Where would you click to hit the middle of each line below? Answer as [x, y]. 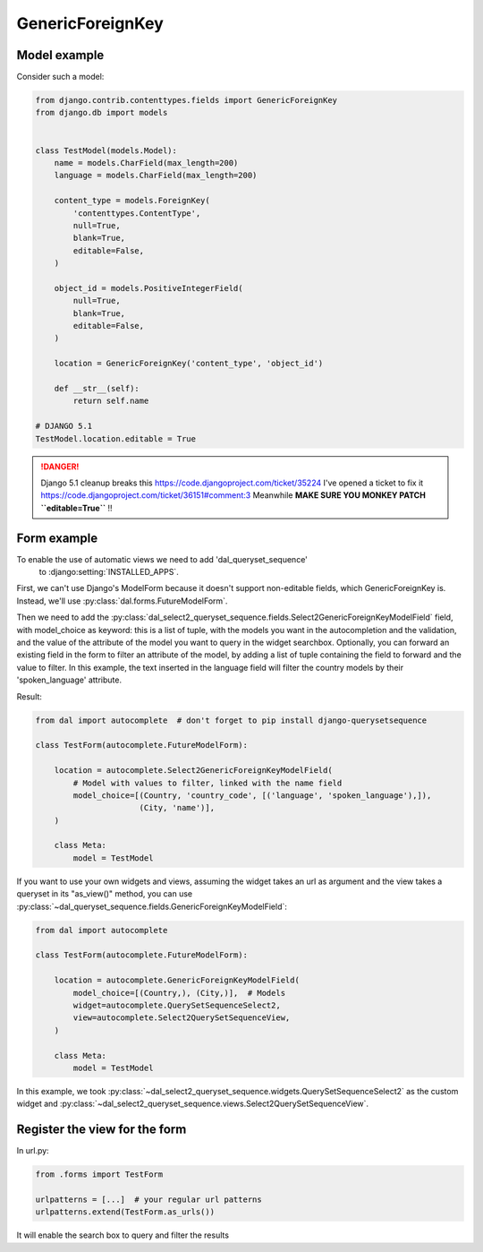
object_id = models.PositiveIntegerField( [148, 288]
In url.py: [33, 1151]
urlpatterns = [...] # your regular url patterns [149, 1199]
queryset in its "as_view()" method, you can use [105, 894]
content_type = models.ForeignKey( [132, 201]
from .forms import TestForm [99, 1175]
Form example [57, 538]
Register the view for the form [102, 1130]
